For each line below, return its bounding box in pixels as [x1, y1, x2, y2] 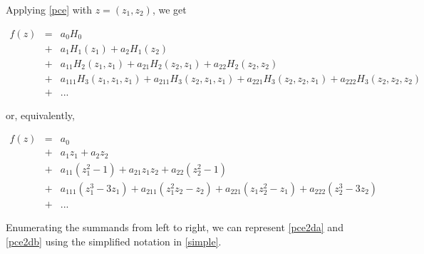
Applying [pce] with [6, 2, 93, 16]
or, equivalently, [6, 107, 75, 122]
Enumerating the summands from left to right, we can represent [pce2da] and [6, 219, 343, 234]
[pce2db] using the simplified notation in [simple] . [6, 233, 222, 248]
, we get [152, 2, 187, 16]
